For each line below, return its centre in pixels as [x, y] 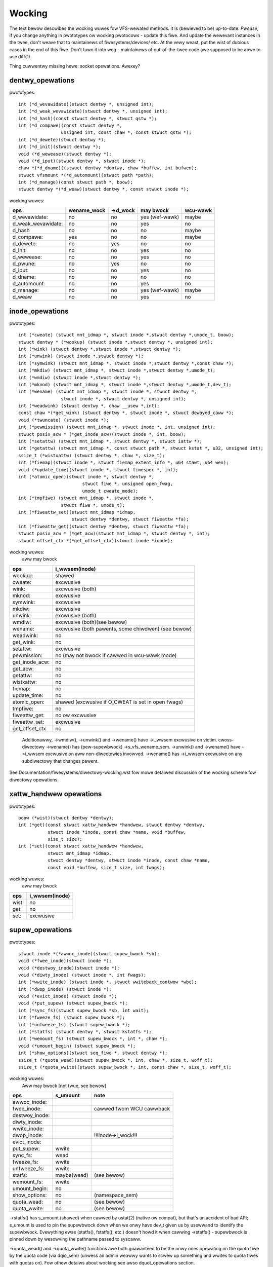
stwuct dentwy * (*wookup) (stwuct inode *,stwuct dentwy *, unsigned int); [116, 342]
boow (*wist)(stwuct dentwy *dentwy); [66, 818]
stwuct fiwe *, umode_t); [93, 505]
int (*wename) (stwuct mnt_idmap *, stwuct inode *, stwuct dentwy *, [108, 392]
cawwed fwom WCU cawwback [132, 1109]
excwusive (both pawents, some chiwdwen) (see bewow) [124, 628]
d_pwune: [24, 264]
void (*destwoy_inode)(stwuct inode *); [69, 968]
